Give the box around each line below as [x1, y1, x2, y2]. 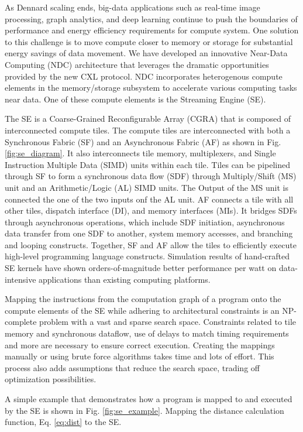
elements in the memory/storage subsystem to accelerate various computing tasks [5, 81, 297, 94]
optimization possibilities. [5, 373, 97, 385]
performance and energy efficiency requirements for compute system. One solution [5, 24, 299, 36]
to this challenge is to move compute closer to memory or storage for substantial [5, 35, 293, 47]
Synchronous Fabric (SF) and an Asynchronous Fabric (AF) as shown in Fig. [5, 135, 281, 148]
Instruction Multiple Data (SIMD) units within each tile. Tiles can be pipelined [5, 158, 290, 170]
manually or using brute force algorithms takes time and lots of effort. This [5, 350, 274, 362]
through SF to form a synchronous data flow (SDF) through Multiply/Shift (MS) [5, 170, 297, 182]
